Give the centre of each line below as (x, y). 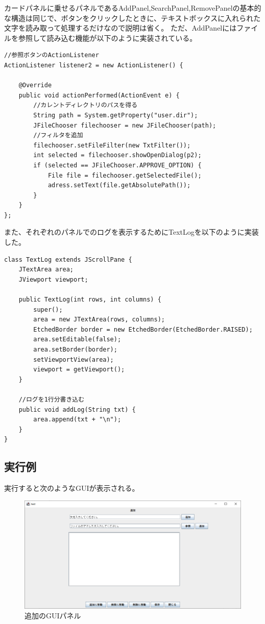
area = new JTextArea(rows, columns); (99, 320)
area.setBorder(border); (75, 350)
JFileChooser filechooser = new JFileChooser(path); (125, 125)
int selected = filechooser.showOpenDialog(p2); (117, 155)
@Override (35, 85)
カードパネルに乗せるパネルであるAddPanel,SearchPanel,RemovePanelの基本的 (133, 8)
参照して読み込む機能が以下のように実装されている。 (107, 38)
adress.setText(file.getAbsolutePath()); (119, 185)
